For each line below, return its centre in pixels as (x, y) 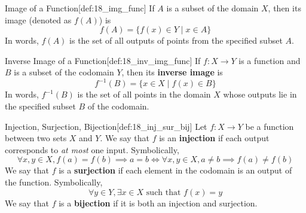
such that (163, 192)
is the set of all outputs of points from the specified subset (176, 40)
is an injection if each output (214, 138)
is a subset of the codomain (64, 72)
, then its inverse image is (172, 72)
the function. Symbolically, (54, 182)
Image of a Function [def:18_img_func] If (80, 8)
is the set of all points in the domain (144, 94)
